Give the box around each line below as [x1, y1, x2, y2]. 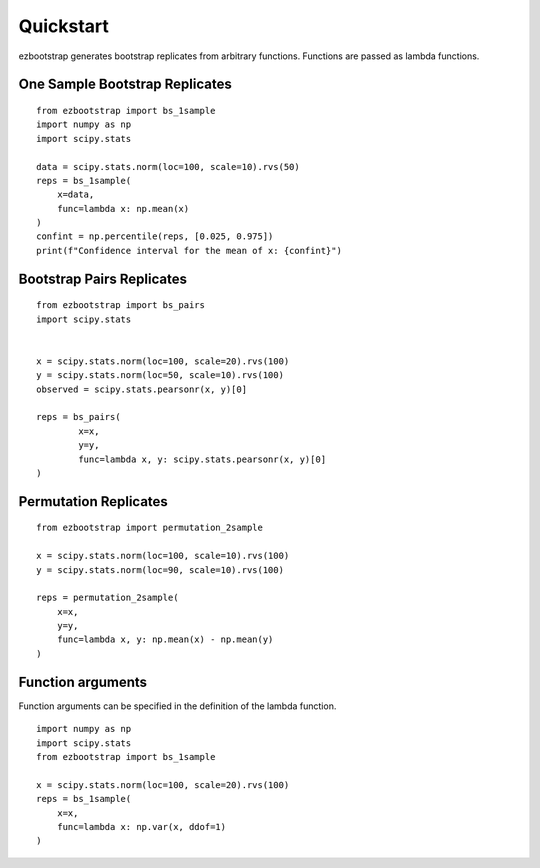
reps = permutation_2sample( [36, 592, 179, 604]
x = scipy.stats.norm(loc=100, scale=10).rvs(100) [36, 550, 290, 562]
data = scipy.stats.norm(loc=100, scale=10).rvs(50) [36, 161, 300, 172]
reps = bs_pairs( [36, 411, 121, 423]
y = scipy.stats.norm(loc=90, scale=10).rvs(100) [36, 564, 285, 575]
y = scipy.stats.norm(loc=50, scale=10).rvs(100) [36, 370, 285, 381]
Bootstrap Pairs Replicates [18, 270, 187, 287]
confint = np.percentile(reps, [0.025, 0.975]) [36, 231, 274, 242]
